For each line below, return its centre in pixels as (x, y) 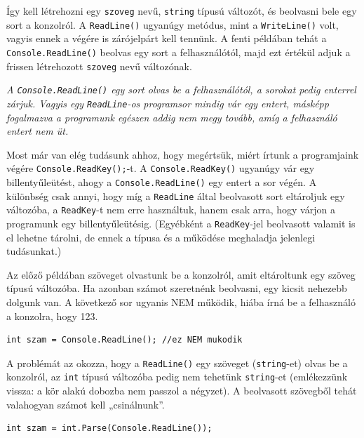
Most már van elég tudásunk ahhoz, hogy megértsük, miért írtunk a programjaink (183, 154)
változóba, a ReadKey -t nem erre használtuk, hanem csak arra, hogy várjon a (171, 210)
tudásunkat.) (34, 251)
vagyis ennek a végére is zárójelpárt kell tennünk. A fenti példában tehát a (167, 38)
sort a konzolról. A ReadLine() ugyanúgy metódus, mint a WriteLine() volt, (173, 24)
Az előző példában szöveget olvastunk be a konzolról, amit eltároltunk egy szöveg (181, 274)
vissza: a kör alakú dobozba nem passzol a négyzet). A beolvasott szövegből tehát (182, 391)
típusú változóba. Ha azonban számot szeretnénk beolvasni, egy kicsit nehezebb (177, 288)
